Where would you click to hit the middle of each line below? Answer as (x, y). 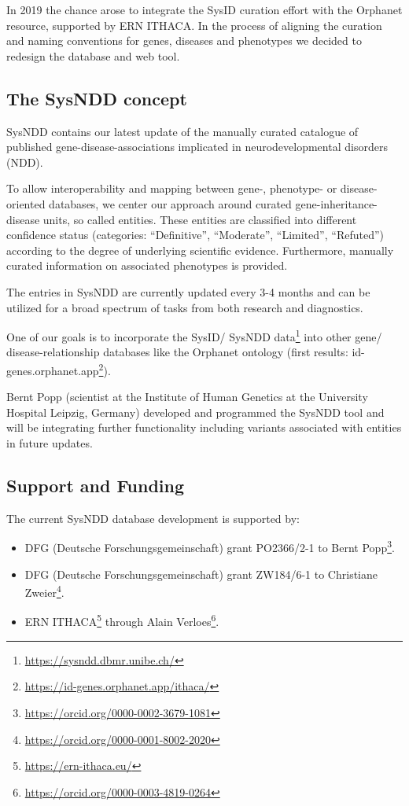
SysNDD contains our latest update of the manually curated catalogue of (182, 131)
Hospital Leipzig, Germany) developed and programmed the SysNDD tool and (195, 412)
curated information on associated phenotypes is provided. (147, 265)
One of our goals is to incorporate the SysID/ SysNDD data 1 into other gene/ (194, 335)
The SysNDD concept (97, 98)
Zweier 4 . (44, 591)
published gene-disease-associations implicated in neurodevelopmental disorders (197, 147)
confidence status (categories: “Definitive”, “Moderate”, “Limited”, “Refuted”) (195, 235)
